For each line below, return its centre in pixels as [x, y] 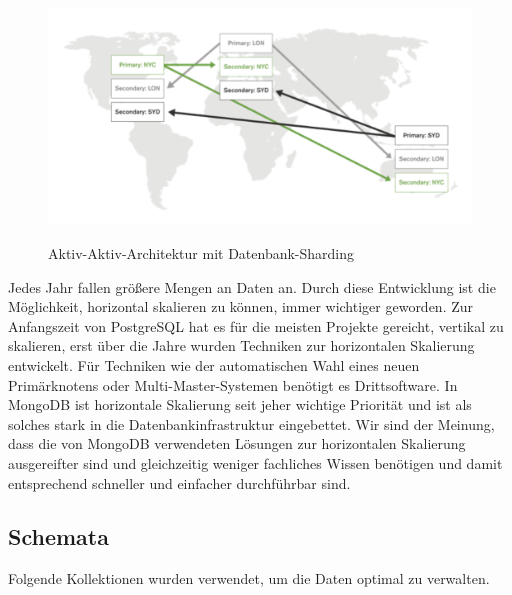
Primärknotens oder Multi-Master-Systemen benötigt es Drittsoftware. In [233, 384]
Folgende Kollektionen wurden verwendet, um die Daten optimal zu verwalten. [249, 578]
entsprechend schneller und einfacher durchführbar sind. [179, 482]
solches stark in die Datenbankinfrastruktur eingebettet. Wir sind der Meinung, [251, 423]
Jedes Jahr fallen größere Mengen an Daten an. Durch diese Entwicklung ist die [252, 286]
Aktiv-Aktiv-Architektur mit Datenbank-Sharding [201, 252]
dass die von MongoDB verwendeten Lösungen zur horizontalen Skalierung [237, 443]
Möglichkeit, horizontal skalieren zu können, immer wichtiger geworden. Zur [241, 306]
